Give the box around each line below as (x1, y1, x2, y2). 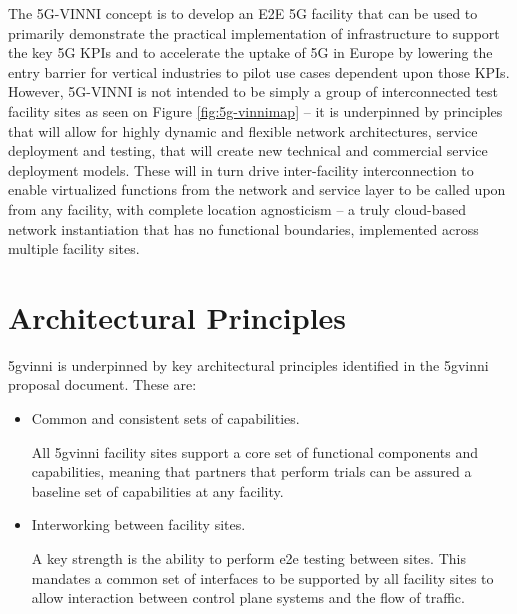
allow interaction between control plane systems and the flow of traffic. (31, 587, 465, 608)
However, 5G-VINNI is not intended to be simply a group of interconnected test (8, 81, 499, 102)
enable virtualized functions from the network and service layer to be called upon (8, 179, 506, 200)
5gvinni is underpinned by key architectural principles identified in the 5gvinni (8, 354, 489, 375)
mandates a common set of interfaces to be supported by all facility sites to (31, 567, 494, 588)
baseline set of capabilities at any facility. (31, 480, 284, 501)
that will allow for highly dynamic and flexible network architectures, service (8, 120, 478, 141)
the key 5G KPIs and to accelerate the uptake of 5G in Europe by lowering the (8, 42, 493, 63)
